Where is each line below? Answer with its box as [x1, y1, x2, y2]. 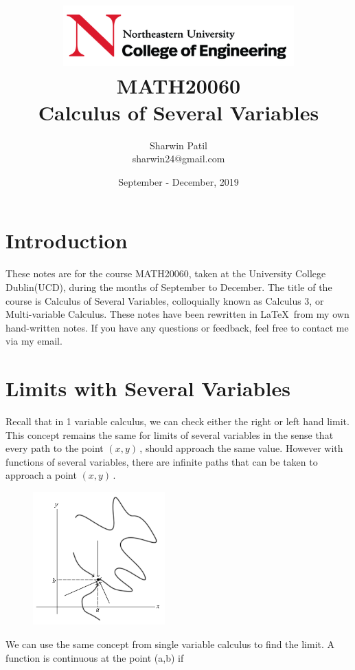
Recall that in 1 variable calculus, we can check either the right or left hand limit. [5, 414, 350, 429]
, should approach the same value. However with [139, 441, 343, 455]
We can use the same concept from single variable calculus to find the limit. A [5, 636, 335, 651]
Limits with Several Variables [5, 374, 290, 402]
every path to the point [5, 441, 104, 455]
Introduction [5, 226, 128, 255]
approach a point [5, 468, 77, 482]
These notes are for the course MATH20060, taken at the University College [5, 266, 326, 281]
